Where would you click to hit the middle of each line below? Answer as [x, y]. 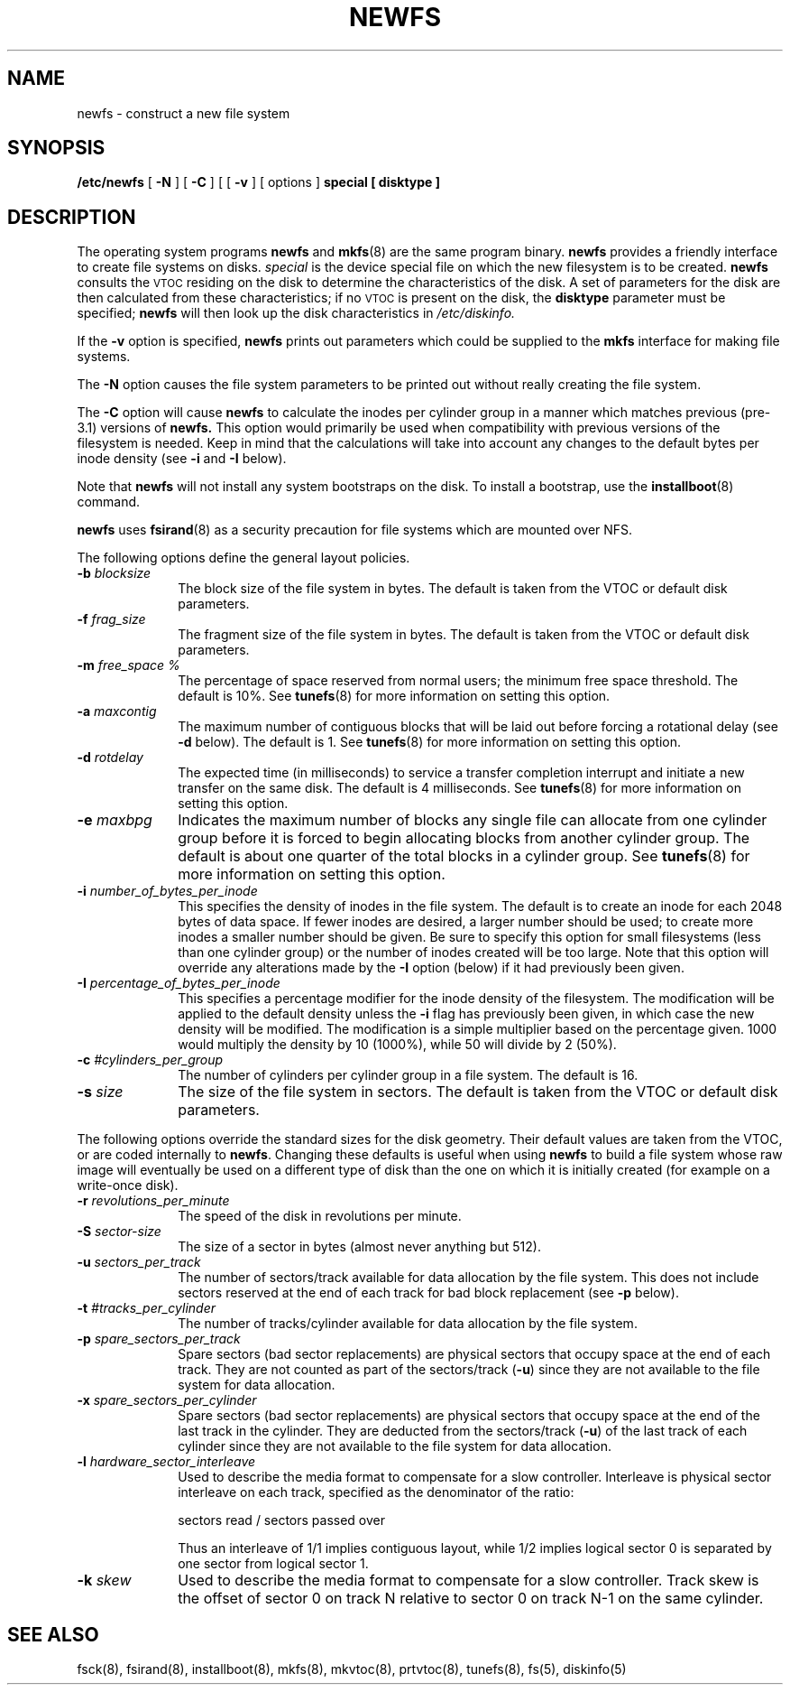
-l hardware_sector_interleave [166, 1462]
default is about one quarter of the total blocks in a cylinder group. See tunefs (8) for [464, 856]
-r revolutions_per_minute [153, 1201]
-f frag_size [111, 619]
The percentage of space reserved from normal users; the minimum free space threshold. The [458, 681]
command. [109, 502]
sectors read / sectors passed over [282, 1520]
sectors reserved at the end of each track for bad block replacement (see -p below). [428, 1293]
